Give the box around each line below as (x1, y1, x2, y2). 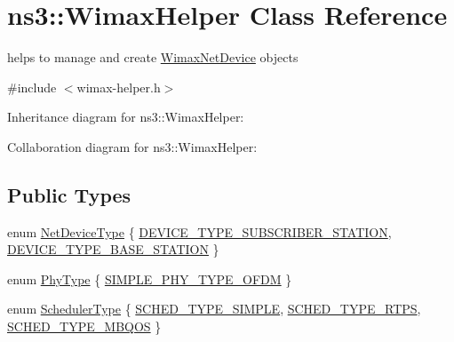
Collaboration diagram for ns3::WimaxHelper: (7, 137, 258, 155)
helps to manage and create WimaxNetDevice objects (7, 48, 299, 67)
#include (7, 77, 57, 96)
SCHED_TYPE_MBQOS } (7, 317, 162, 336)
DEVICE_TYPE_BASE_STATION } (7, 240, 219, 258)
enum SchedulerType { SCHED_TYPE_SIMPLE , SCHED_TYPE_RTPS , (7, 299, 421, 318)
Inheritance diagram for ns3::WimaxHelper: (7, 107, 244, 126)
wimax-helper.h (76, 77, 161, 96)
